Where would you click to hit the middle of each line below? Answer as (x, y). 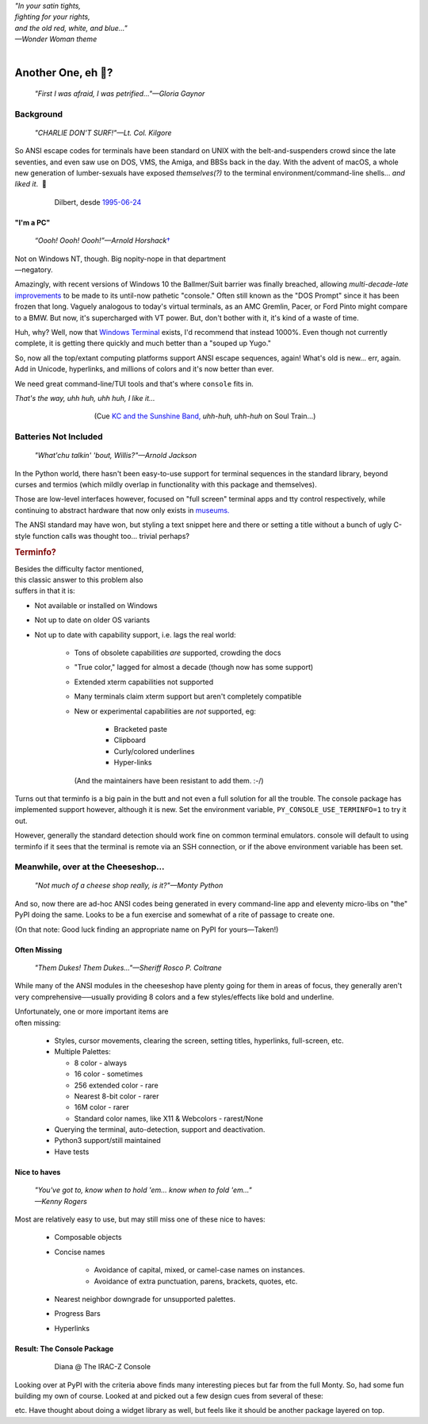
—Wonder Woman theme (56, 39)
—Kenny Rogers (61, 1201)
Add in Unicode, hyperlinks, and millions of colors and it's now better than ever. (144, 369)
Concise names (80, 1252)
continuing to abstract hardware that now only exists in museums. (122, 510)
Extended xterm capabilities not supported (144, 682)
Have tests (72, 1152)
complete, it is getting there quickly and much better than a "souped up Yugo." (143, 343)
